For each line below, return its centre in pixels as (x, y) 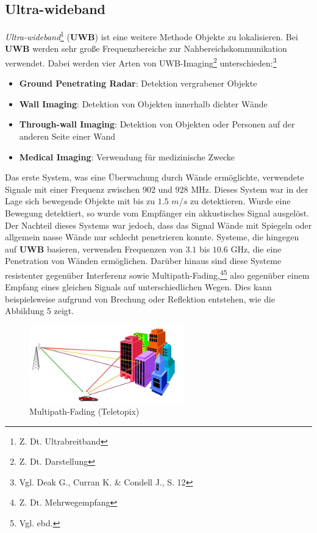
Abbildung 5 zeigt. (40, 311)
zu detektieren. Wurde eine (240, 201)
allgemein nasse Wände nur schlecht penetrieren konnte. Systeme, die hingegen (152, 237)
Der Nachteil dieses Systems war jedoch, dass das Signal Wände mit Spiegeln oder (158, 225)
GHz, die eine (256, 249)
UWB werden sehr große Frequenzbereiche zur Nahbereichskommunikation (146, 48)
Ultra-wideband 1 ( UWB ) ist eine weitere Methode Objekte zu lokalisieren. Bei (151, 36)
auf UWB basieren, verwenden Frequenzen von (94, 249)
